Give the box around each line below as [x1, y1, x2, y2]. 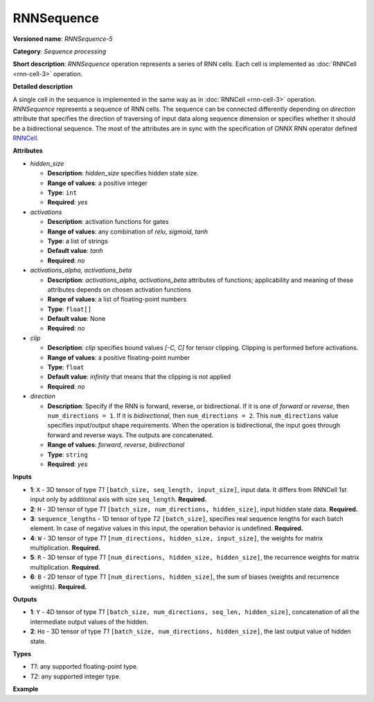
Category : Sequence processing [12, 47, 107, 55]
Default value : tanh [47, 247, 103, 255]
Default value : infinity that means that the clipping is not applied [47, 373, 231, 381]
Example [12, 685, 39, 693]
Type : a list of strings [47, 236, 109, 245]
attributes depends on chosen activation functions [47, 285, 192, 294]
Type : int [47, 188, 78, 197]
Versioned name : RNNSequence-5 [12, 35, 114, 43]
